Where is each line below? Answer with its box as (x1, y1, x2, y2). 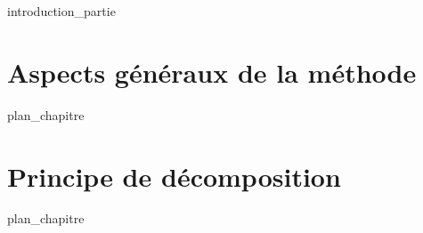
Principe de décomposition (7, 157, 341, 194)
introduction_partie (7, 2, 116, 20)
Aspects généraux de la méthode (7, 53, 417, 90)
